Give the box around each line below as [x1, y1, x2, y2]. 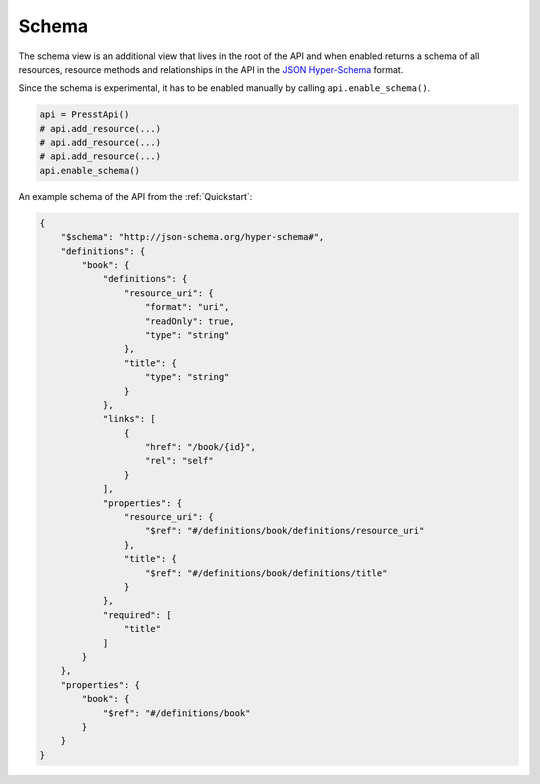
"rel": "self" [145, 455, 214, 467]
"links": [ [102, 413, 157, 425]
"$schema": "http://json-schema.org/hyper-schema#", [60, 231, 325, 243]
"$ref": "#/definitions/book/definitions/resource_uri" [145, 525, 425, 537]
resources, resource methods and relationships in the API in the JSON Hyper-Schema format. [18, 63, 404, 75]
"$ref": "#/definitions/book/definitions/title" [145, 567, 388, 579]
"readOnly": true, [145, 315, 235, 327]
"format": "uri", [145, 301, 230, 313]
